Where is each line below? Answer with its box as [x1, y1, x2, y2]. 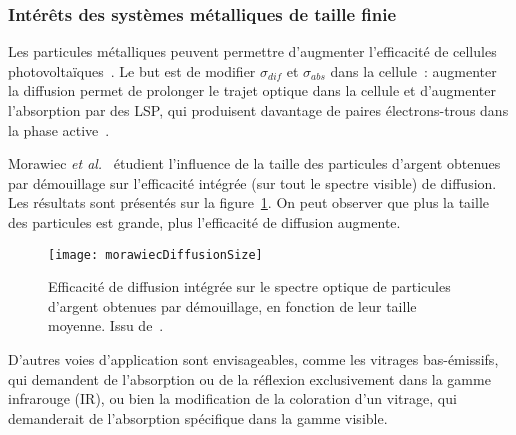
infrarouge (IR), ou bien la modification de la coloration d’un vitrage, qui [8, 388, 457, 409]
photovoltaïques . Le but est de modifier [8, 60, 256, 81]
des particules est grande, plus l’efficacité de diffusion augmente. [8, 211, 401, 232]
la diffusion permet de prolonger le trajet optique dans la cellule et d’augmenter [8, 80, 497, 101]
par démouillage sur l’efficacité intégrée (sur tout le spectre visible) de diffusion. [8, 172, 497, 193]
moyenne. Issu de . [48, 315, 164, 336]
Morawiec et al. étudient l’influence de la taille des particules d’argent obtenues [8, 153, 501, 174]
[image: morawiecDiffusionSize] [48, 247, 263, 262]
